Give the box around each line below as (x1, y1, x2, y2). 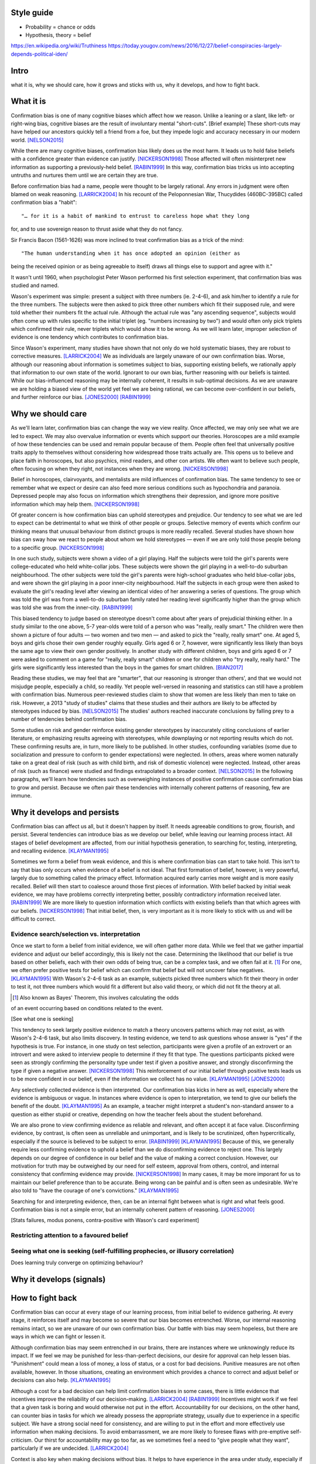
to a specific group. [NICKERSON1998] (11, 544, 105, 551)
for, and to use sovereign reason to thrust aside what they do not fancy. (11, 225, 183, 232)
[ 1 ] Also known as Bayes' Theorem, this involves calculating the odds (12, 994, 179, 1001)
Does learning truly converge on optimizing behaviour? (11, 1259, 143, 1266)
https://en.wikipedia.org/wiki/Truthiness (11, 42, 107, 49)
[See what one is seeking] (11, 1015, 74, 1022)
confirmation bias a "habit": (11, 199, 77, 206)
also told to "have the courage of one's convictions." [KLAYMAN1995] (11, 1187, 179, 1194)
